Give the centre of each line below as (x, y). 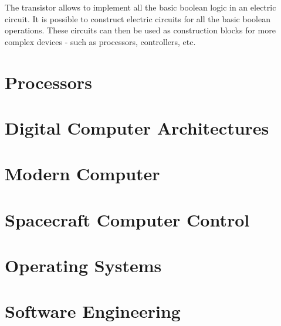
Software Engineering (93, 311)
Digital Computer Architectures (137, 127)
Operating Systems (83, 265)
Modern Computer (82, 174)
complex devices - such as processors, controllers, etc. (100, 41)
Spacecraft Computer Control (127, 219)
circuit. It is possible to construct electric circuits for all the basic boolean (138, 18)
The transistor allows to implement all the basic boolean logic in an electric (140, 7)
